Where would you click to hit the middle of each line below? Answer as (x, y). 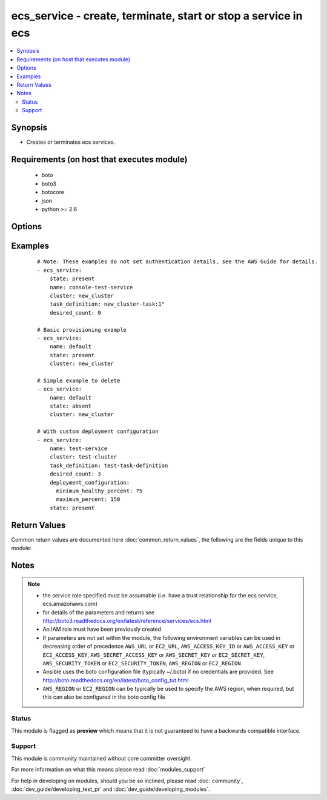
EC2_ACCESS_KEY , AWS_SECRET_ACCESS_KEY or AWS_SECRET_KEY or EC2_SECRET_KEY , (154, 654)
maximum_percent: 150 (88, 499)
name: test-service (78, 448)
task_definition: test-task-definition (109, 465)
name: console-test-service (91, 287)
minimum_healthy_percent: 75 (99, 491)
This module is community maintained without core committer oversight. (101, 758)
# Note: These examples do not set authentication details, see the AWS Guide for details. (177, 262)
